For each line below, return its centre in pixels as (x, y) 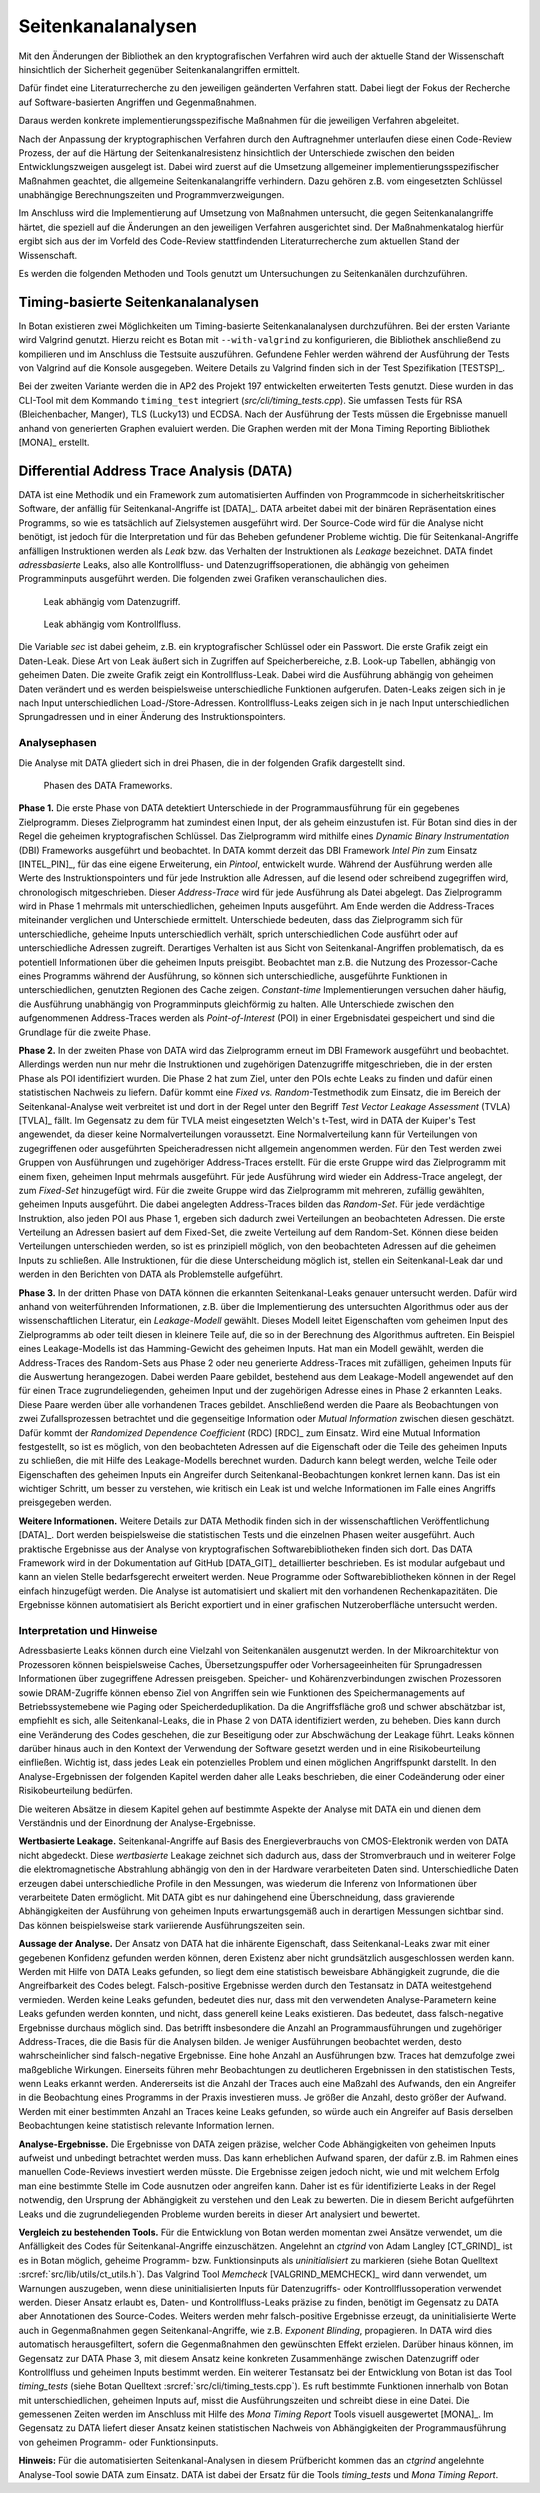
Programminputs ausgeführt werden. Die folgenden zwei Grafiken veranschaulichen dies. (202, 579)
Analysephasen (57, 743)
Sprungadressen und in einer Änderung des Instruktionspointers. (152, 717)
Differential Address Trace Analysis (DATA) (155, 470)
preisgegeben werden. (65, 1502)
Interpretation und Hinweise (88, 1630)
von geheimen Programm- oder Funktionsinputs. (118, 2442)
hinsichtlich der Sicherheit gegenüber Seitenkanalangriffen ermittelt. (159, 69)
